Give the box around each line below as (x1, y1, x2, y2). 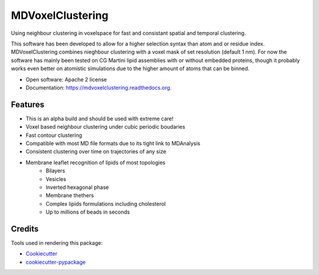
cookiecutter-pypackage (25, 258, 86, 266)
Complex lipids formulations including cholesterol (45, 200, 166, 207)
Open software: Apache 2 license (25, 76, 108, 83)
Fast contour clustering (25, 132, 82, 139)
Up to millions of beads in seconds (45, 208, 130, 215)
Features (11, 99, 44, 109)
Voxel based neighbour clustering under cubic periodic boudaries (25, 123, 185, 130)
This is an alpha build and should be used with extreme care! (25, 115, 174, 122)
